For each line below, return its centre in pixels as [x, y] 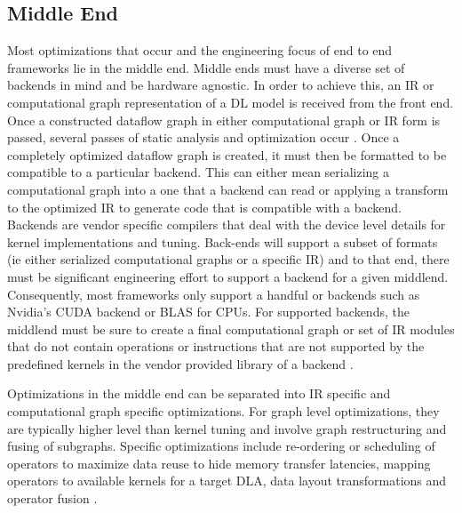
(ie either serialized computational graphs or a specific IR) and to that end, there [228, 259]
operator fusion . [52, 498]
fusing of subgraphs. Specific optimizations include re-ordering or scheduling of [221, 446]
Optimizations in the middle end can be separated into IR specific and [199, 393]
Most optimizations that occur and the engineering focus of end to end [200, 50]
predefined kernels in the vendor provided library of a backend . [180, 363]
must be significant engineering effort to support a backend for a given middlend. [228, 276]
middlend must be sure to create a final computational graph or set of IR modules [231, 329]
